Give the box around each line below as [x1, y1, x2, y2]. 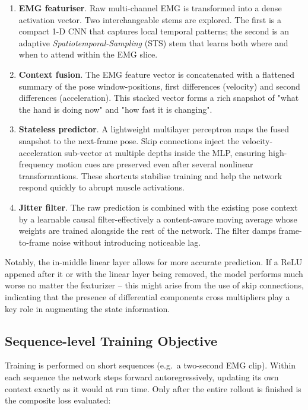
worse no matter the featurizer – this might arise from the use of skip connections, [5, 279, 304, 291]
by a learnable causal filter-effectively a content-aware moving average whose [18, 212, 297, 225]
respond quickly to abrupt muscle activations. [18, 181, 185, 193]
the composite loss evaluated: [5, 394, 111, 406]
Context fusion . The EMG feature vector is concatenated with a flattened [18, 68, 294, 80]
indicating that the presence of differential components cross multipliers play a [5, 291, 290, 303]
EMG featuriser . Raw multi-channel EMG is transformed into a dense [18, 2, 282, 14]
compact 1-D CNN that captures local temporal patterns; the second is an [18, 25, 289, 37]
